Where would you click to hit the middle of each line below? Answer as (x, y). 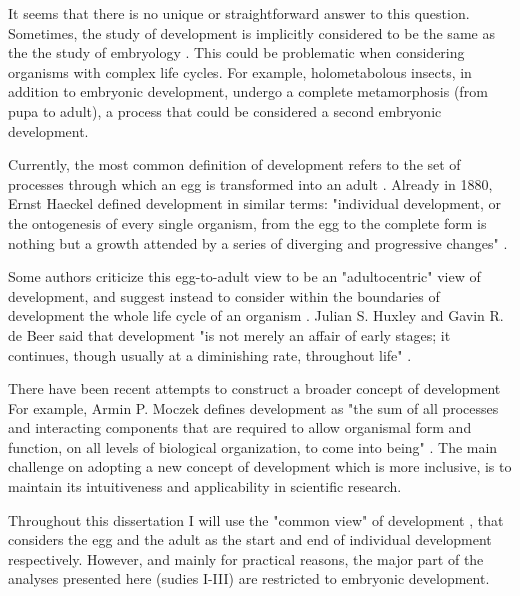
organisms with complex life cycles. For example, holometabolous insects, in (240, 71)
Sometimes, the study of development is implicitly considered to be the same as (251, 32)
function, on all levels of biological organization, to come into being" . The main (253, 446)
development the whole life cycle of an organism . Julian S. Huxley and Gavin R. (256, 315)
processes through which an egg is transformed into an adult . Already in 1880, (250, 183)
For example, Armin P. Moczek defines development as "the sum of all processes (253, 407)
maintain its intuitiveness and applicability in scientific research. (205, 486)
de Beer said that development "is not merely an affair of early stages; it (229, 334)
